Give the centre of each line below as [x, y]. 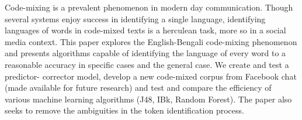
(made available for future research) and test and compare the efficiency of [138, 88]
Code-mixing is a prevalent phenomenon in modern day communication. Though [149, 7]
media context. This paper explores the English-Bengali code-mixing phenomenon [151, 41]
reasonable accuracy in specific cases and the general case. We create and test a [147, 64]
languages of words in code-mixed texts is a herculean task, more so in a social [145, 30]
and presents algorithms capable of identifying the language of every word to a [145, 53]
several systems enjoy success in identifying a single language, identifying [135, 18]
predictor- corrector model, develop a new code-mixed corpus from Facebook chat [151, 76]
